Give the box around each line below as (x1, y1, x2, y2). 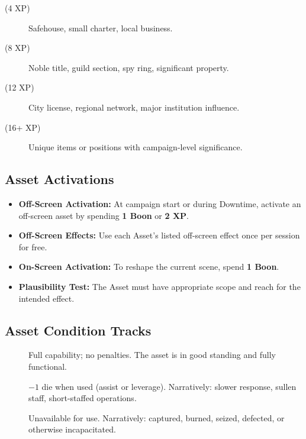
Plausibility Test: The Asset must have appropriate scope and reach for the (18, 280, 301, 292)
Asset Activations (5, 170, 114, 188)
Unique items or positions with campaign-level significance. (28, 141, 243, 153)
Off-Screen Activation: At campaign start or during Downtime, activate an (18, 197, 301, 209)
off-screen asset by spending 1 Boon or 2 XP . (18, 209, 189, 221)
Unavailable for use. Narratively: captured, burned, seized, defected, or (28, 411, 285, 424)
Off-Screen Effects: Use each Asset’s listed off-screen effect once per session (18, 229, 300, 241)
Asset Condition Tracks (5, 321, 152, 339)
